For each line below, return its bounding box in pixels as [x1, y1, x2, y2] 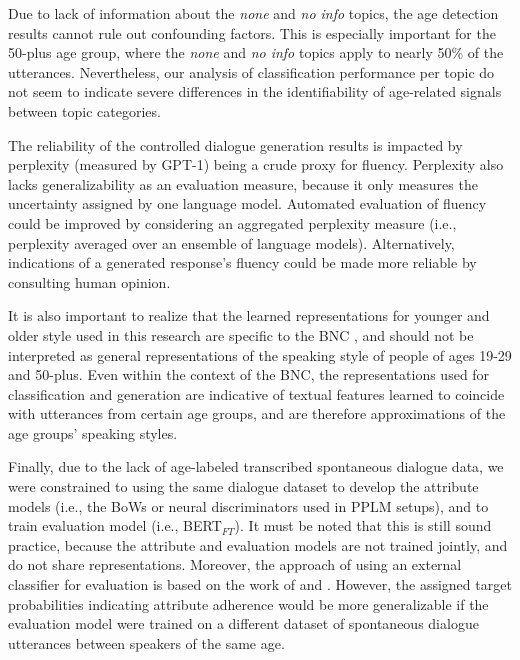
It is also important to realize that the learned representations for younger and [8, 305, 490, 326]
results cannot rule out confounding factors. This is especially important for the [8, 22, 496, 43]
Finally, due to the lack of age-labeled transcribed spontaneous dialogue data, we [8, 456, 504, 477]
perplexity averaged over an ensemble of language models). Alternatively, [8, 232, 455, 253]
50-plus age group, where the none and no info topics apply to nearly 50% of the [8, 42, 504, 63]
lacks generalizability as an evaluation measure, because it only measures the [8, 173, 478, 194]
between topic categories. [8, 100, 161, 121]
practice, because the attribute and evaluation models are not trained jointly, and [8, 534, 508, 555]
